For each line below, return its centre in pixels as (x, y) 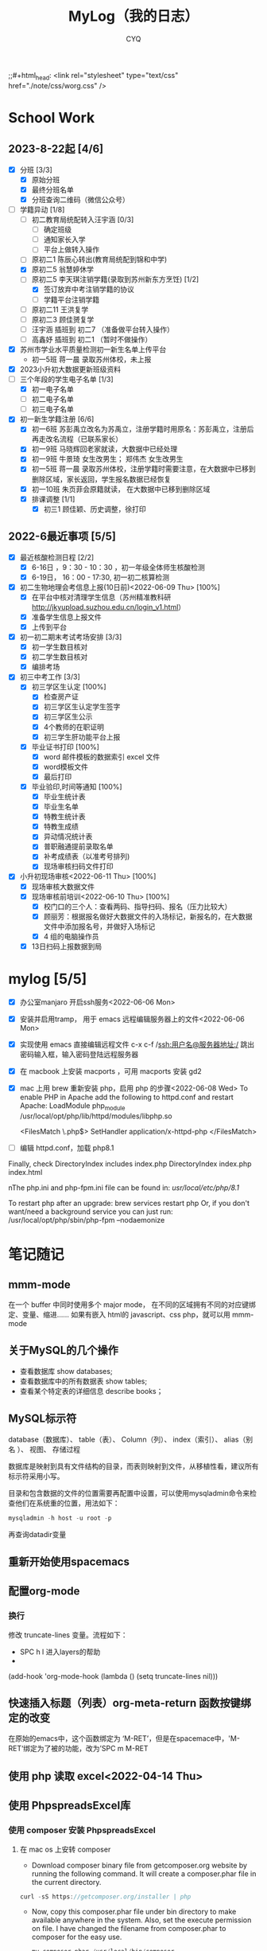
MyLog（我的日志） (133, 16)
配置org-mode (44, 1592)
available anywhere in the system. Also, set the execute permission (141, 1920)
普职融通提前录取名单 (78, 847)
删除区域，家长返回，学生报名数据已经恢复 (101, 479)
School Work (52, 117)
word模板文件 (66, 767)
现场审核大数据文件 (63, 886)
